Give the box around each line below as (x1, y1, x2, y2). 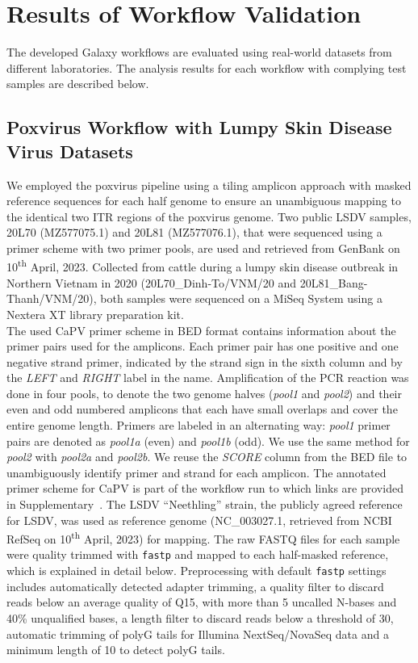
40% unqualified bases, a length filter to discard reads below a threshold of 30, (6, 609, 394, 626)
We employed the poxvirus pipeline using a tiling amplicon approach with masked (6, 176, 412, 193)
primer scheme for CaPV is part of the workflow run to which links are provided (6, 480, 403, 497)
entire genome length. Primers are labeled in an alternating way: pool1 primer (6, 417, 391, 434)
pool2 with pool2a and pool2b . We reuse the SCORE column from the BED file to (6, 448, 408, 465)
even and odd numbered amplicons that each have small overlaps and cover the (6, 401, 398, 418)
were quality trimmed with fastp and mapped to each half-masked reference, (6, 546, 389, 563)
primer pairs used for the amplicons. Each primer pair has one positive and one (6, 338, 399, 355)
